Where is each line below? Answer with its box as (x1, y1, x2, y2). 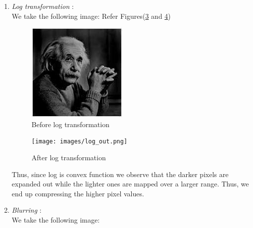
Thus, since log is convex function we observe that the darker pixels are (11, 169, 229, 179)
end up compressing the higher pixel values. (11, 188, 144, 198)
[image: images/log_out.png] (31, 138, 128, 145)
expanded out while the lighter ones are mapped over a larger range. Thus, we (11, 179, 249, 189)
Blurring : (11, 205, 42, 215)
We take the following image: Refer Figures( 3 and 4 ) (11, 10, 171, 21)
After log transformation (31, 152, 106, 163)
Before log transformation (31, 119, 109, 129)
